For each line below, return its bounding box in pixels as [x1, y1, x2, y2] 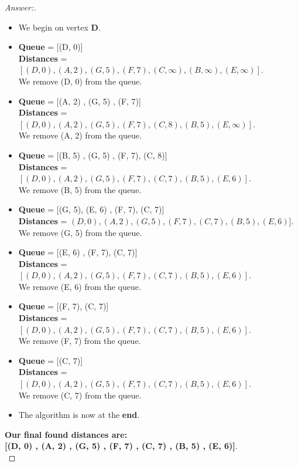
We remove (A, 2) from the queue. [18, 129, 142, 141]
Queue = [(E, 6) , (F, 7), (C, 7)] [18, 246, 138, 258]
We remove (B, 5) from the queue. [18, 183, 142, 195]
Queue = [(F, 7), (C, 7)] [18, 300, 109, 312]
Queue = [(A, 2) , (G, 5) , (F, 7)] [18, 94, 141, 107]
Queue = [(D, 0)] [18, 40, 83, 53]
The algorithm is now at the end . [18, 408, 140, 421]
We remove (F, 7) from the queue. [18, 335, 141, 347]
